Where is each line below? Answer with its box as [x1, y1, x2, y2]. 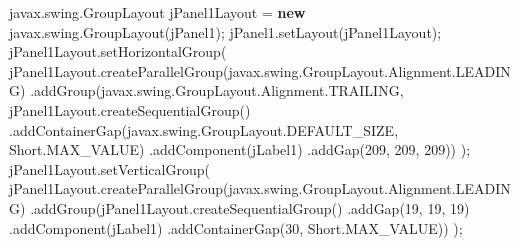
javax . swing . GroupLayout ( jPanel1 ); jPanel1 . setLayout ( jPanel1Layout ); [9, 21, 442, 42]
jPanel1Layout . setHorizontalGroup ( [9, 41, 227, 62]
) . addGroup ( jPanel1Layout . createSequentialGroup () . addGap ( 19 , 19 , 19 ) [20, 197, 470, 218]
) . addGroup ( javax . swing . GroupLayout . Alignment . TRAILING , [20, 80, 404, 101]
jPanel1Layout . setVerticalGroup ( [9, 158, 210, 179]
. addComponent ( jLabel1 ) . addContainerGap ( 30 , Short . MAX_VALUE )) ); [9, 217, 463, 238]
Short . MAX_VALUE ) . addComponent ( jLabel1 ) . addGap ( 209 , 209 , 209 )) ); [9, 139, 471, 160]
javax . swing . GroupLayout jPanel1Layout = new [9, 2, 306, 22]
